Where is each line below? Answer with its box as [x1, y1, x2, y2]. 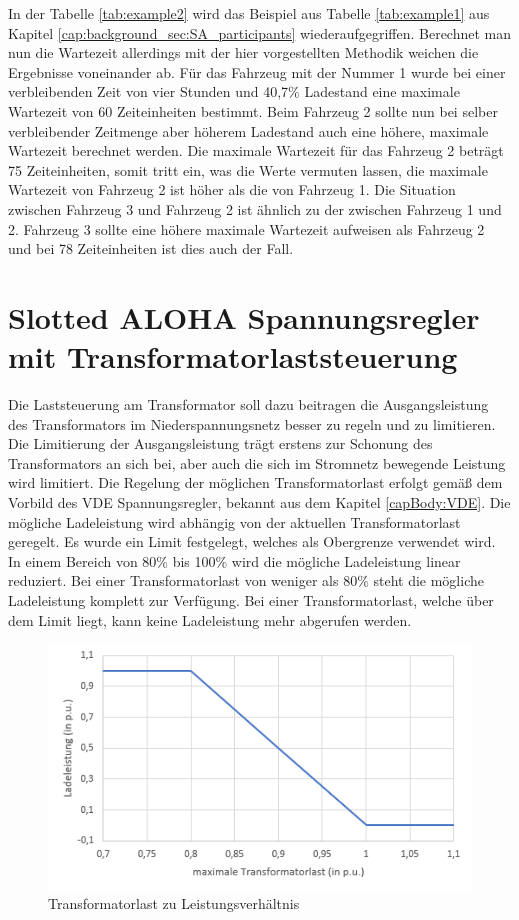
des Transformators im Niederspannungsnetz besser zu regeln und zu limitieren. [8, 413, 496, 434]
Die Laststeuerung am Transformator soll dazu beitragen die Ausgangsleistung [8, 394, 489, 415]
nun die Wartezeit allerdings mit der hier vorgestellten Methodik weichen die [8, 42, 479, 63]
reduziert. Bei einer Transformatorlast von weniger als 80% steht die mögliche [8, 570, 484, 591]
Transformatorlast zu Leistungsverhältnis [48, 893, 300, 914]
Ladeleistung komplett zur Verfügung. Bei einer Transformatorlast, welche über [8, 589, 494, 610]
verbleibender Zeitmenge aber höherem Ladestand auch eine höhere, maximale [8, 120, 489, 141]
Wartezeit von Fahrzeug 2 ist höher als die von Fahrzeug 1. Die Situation [8, 179, 456, 200]
